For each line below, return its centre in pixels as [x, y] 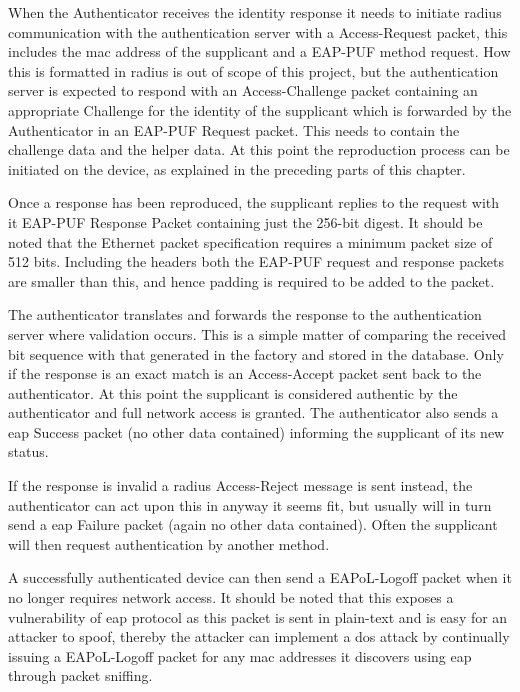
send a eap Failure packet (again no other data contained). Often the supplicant [253, 524]
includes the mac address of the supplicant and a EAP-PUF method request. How [259, 51]
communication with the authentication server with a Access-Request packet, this [258, 31]
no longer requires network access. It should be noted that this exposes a [231, 597]
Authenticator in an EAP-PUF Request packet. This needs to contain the [234, 129]
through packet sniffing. [80, 675]
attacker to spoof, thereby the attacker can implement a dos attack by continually [259, 636]
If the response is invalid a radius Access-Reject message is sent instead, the [240, 485]
